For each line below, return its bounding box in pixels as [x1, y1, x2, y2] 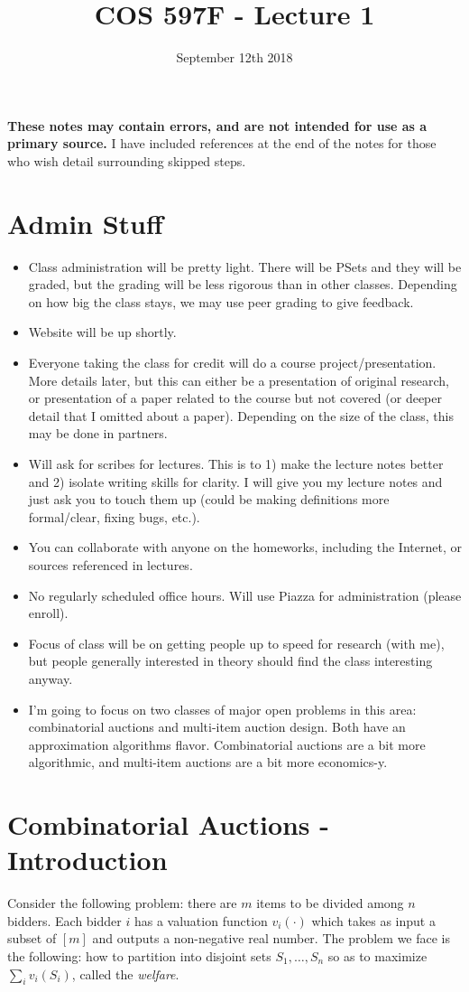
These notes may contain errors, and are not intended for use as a [7, 116, 428, 135]
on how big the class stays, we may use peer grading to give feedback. [28, 292, 414, 311]
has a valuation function [133, 911, 268, 930]
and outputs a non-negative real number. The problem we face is [92, 929, 451, 948]
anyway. [28, 669, 73, 688]
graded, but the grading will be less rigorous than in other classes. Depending [28, 275, 457, 294]
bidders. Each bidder [7, 911, 122, 930]
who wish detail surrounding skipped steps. [7, 151, 246, 170]
